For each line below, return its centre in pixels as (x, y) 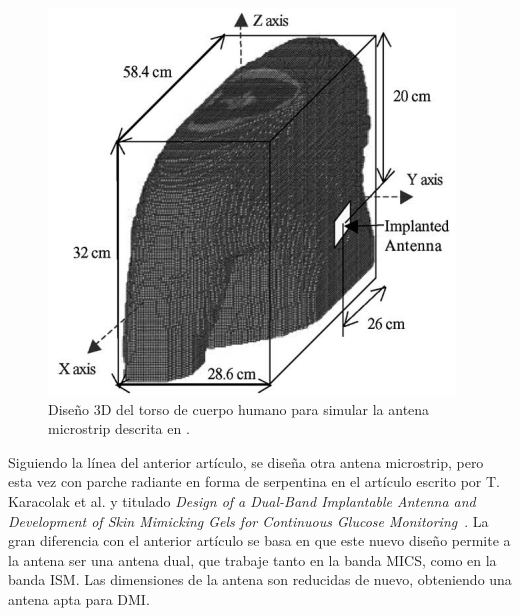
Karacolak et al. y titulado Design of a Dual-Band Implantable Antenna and (242, 500)
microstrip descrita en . (119, 428)
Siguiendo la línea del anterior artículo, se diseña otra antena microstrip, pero (246, 461)
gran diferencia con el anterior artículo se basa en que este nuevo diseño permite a (259, 540)
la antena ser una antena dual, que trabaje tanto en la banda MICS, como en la (252, 559)
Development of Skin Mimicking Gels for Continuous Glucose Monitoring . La (248, 520)
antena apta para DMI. (79, 598)
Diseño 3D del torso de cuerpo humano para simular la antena (239, 408)
